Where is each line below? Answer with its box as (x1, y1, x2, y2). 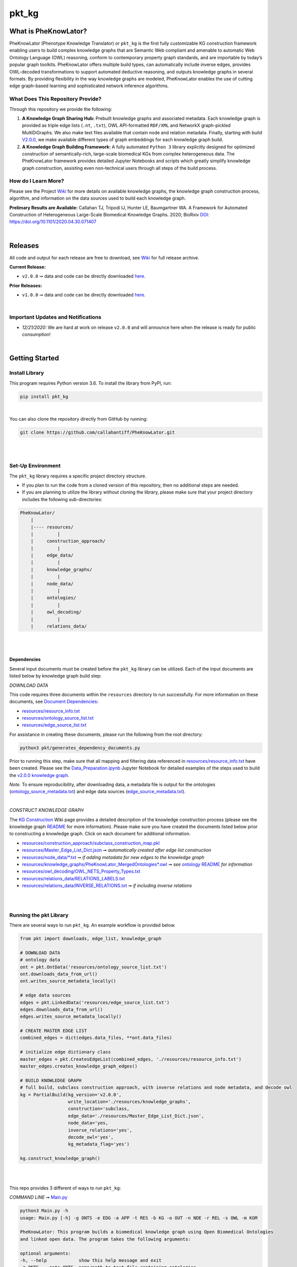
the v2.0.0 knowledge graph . (9, 772, 69, 778)
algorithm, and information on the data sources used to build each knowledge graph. (9, 195, 186, 201)
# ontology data (20, 957, 61, 963)
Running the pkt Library (9, 911, 69, 918)
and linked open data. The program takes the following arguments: (20, 1236, 191, 1242)
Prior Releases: (9, 282, 43, 288)
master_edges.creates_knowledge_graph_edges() (20, 1063, 138, 1069)
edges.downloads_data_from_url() (20, 1007, 103, 1012)
